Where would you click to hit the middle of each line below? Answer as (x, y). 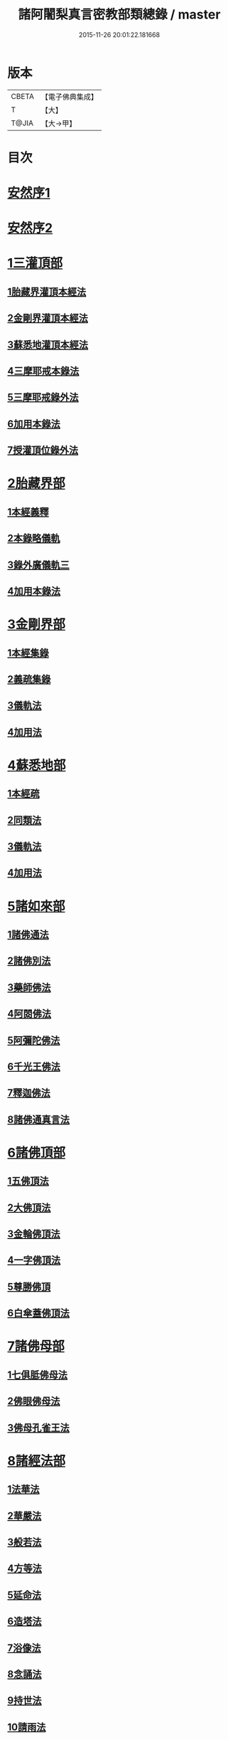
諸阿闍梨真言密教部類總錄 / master (119, 15)
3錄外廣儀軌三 (38, 565)
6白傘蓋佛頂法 (38, 1313)
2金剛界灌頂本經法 (48, 318)
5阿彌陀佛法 (34, 1040)
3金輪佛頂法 (34, 1234)
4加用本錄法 (34, 591)
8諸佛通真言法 (38, 1119)
